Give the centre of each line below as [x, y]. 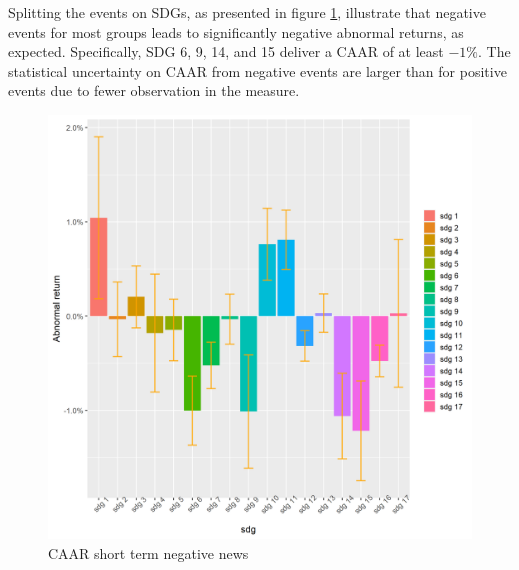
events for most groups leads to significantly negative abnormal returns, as [236, 31]
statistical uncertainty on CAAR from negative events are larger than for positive [257, 70]
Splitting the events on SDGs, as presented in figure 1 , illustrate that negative [247, 12]
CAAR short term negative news [148, 552]
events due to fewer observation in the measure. [154, 90]
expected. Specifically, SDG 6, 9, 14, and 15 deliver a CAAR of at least [226, 51]
